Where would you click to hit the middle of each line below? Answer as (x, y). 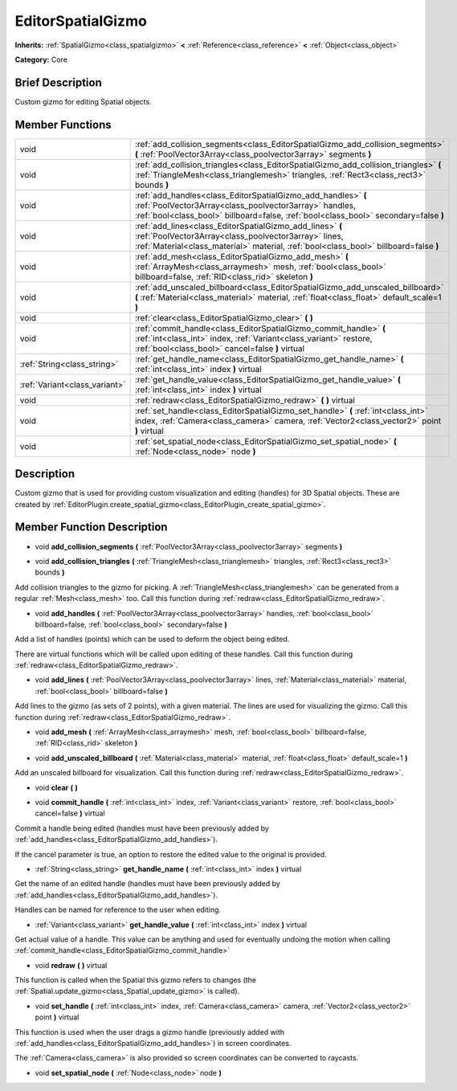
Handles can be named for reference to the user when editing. (118, 910)
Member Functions (63, 125)
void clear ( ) (56, 787)
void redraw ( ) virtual (71, 965)
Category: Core (41, 59)
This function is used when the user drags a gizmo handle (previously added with (150, 1032)
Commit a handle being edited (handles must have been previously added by (142, 828)
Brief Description (58, 82)
